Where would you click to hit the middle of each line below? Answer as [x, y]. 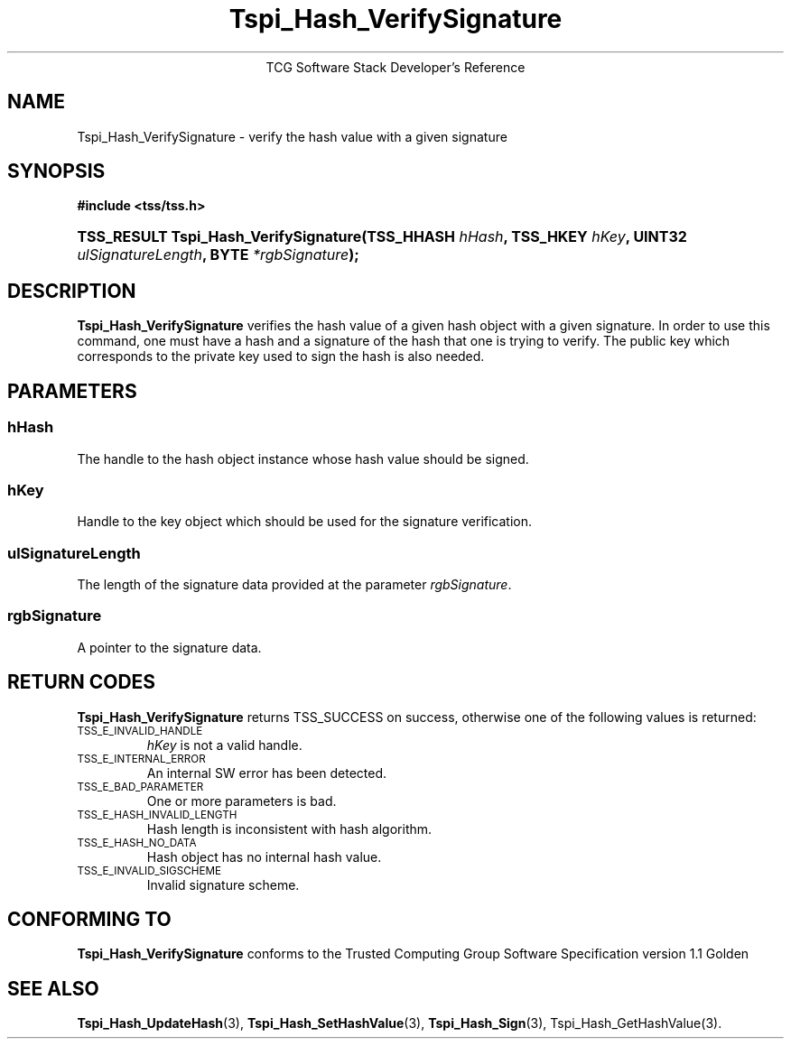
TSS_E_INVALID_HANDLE [140, 731]
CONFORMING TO [89, 920]
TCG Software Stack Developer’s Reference [395, 67]
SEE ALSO [53, 988]
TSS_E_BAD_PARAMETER [140, 787]
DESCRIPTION [72, 291]
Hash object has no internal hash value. [264, 856]
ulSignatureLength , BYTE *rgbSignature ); [218, 255]
